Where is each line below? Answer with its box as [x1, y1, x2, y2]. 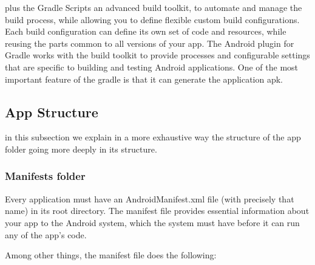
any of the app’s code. [5, 228, 87, 241]
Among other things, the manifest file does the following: [5, 249, 217, 261]
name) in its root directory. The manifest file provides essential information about [5, 204, 310, 217]
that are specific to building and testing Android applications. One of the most [5, 60, 299, 73]
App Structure [5, 102, 98, 121]
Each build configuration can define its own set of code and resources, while [5, 25, 286, 38]
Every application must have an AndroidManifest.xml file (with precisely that [5, 192, 294, 205]
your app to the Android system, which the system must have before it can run [5, 216, 300, 229]
